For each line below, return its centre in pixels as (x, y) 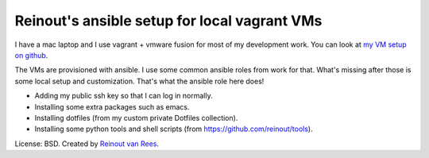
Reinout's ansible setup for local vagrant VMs (168, 21)
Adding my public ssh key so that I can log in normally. (124, 96)
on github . (31, 55)
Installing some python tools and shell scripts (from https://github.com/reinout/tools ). (174, 129)
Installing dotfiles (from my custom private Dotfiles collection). (136, 118)
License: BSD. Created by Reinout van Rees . (87, 144)
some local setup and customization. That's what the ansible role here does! (139, 81)
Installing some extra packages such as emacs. (112, 106)
